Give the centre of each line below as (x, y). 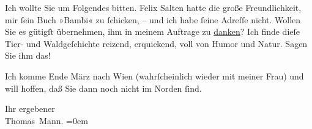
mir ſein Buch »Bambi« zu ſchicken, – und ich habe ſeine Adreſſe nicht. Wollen (153, 19)
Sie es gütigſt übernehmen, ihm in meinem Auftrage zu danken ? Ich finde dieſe (153, 31)
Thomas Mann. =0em (46, 120)
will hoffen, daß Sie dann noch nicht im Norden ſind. (103, 88)
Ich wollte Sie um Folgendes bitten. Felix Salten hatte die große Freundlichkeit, (153, 7)
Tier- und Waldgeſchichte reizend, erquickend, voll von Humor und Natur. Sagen (156, 43)
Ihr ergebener (30, 109)
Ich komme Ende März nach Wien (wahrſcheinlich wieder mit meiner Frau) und (154, 76)
